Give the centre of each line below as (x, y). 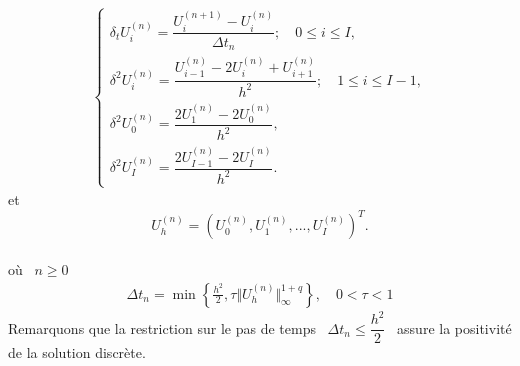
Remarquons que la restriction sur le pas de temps (162, 327)
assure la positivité (454, 327)
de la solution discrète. (77, 352)
